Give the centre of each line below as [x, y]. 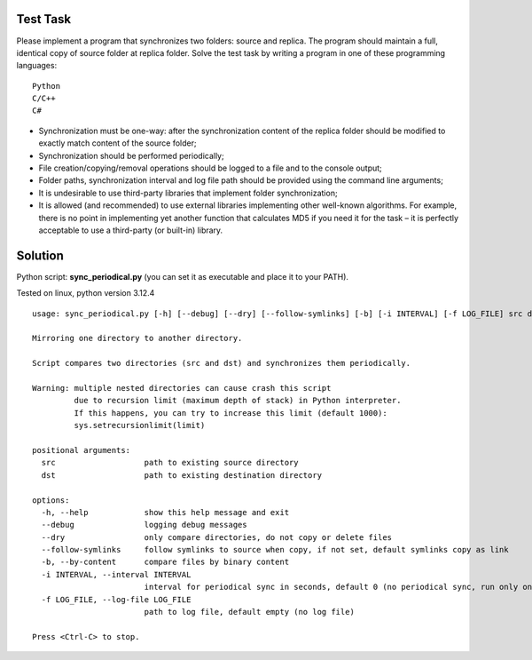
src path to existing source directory [170, 463]
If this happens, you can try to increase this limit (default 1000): [231, 413]
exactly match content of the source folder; [117, 143]
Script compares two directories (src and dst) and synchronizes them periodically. [222, 363]
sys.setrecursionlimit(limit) [140, 425]
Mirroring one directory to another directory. [137, 338]
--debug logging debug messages [144, 525]
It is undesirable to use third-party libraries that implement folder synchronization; [188, 193]
